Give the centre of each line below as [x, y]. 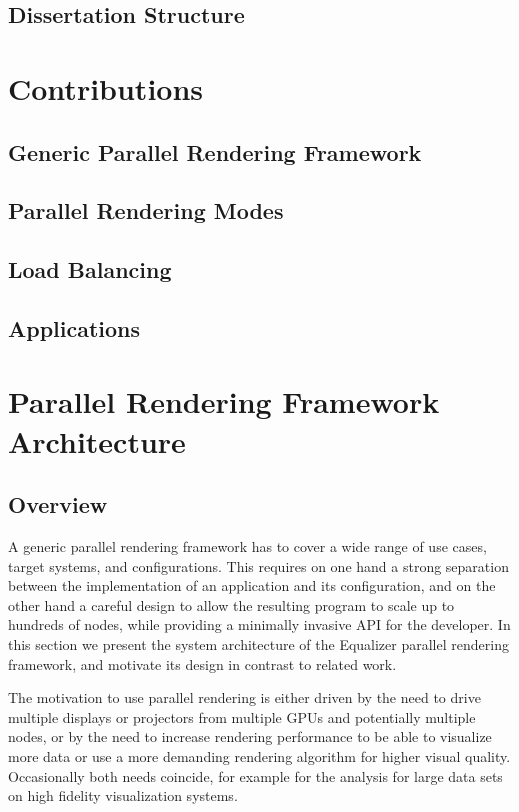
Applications [74, 327]
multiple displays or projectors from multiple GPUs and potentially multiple [242, 716]
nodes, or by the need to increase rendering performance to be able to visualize [250, 736]
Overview [58, 504]
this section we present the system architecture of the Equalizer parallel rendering [258, 644]
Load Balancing [90, 269]
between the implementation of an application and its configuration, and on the [252, 585]
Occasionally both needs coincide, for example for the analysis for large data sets [255, 775]
